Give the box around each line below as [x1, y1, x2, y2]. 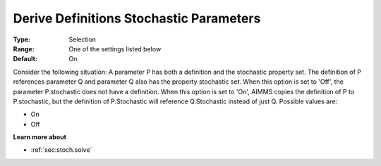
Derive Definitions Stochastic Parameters [13, 11, 261, 26]
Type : [13, 35, 31, 44]
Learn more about [13, 133, 67, 141]
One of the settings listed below [68, 44, 162, 53]
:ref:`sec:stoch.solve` [30, 146, 92, 154]
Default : [13, 55, 38, 63]
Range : [13, 44, 35, 53]
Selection [68, 35, 97, 44]
